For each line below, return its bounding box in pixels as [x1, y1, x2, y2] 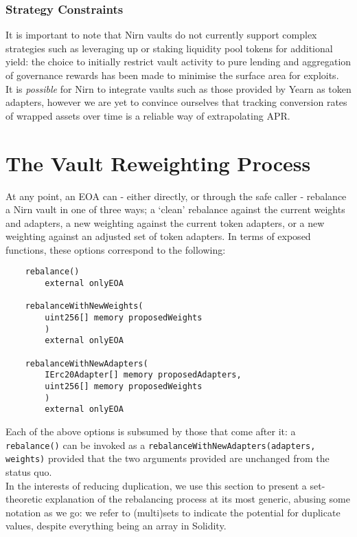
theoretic [5, 492, 43, 506]
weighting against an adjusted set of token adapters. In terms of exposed [5, 229, 311, 243]
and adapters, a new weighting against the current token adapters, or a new [5, 215, 325, 230]
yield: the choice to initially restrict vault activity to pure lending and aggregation [5, 54, 352, 69]
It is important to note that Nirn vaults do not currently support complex [5, 28, 317, 42]
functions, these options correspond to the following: [5, 242, 226, 256]
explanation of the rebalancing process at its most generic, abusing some [45, 492, 350, 506]
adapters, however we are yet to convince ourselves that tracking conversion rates [5, 95, 347, 109]
